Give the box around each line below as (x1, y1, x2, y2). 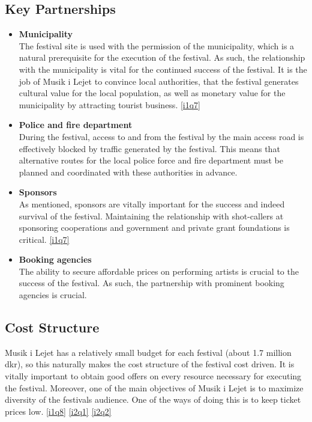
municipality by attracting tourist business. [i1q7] (19, 98, 201, 111)
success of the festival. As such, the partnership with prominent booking (19, 277, 284, 289)
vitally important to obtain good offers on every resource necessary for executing (5, 370, 302, 382)
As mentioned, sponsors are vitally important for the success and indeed (19, 197, 285, 210)
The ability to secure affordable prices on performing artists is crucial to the (19, 265, 299, 277)
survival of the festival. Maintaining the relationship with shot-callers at (19, 209, 284, 222)
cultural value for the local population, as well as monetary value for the (19, 87, 286, 99)
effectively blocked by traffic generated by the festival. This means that (19, 142, 280, 154)
